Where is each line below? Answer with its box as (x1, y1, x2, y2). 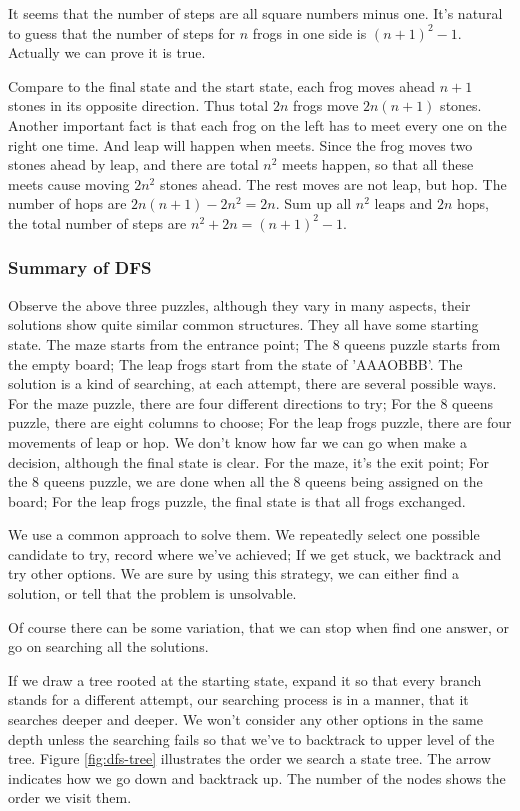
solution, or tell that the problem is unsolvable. (8, 583, 297, 604)
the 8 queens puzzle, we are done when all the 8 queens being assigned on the (8, 471, 483, 492)
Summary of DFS (8, 255, 152, 280)
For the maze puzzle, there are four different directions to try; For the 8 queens (8, 392, 494, 413)
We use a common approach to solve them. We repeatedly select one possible (8, 524, 480, 545)
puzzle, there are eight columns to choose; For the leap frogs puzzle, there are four (8, 412, 512, 433)
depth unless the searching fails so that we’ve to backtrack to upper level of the (8, 728, 495, 749)
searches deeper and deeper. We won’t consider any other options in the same (8, 709, 483, 730)
